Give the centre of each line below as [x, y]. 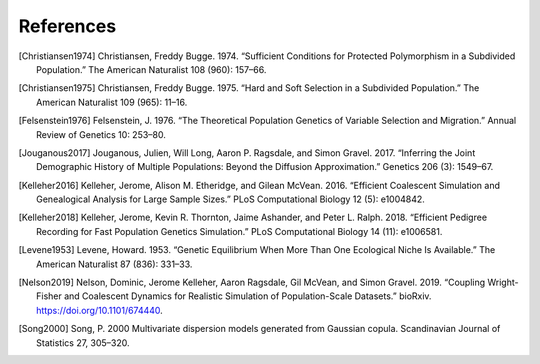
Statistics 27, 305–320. [83, 342]
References [67, 26]
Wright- [502, 282]
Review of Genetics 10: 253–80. [101, 134]
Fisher [49, 296]
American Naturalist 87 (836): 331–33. [114, 264]
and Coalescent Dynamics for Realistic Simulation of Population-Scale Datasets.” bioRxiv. [247, 296]
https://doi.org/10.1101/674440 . [100, 310]
